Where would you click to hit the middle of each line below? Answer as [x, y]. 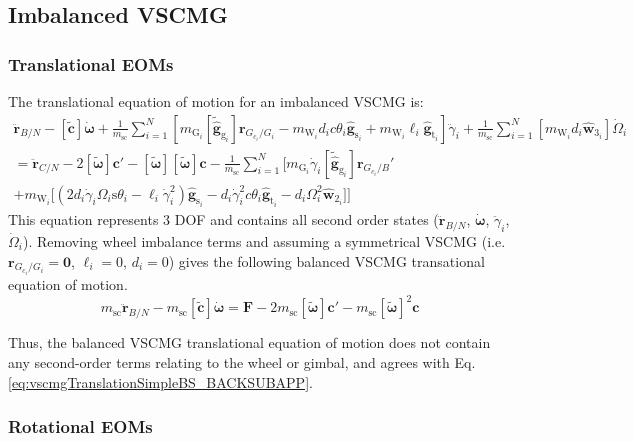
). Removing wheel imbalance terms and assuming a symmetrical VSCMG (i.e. [264, 240]
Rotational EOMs [80, 426]
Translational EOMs [91, 63]
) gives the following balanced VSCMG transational [326, 260]
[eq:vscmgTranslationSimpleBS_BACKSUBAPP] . [160, 381]
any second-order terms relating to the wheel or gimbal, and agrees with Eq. [242, 362]
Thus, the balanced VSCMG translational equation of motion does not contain [249, 342]
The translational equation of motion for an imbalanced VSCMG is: [216, 101]
